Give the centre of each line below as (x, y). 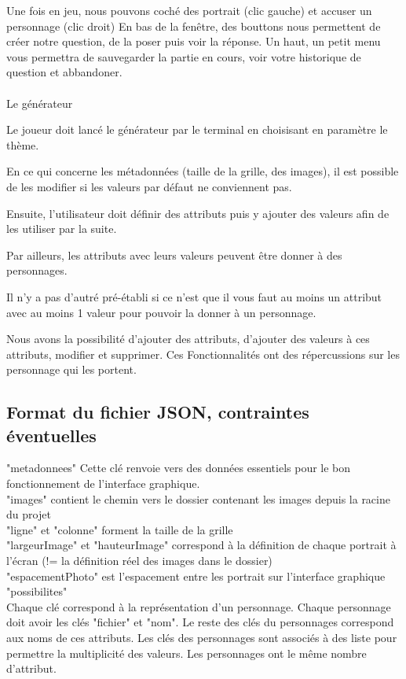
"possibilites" (37, 591)
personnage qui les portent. (71, 369)
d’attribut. (31, 668)
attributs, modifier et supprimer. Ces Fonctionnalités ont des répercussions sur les (203, 354)
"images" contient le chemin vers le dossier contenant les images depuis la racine (198, 498)
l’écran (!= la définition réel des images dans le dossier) (139, 561)
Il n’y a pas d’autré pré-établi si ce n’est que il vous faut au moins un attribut (194, 296)
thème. (23, 144)
